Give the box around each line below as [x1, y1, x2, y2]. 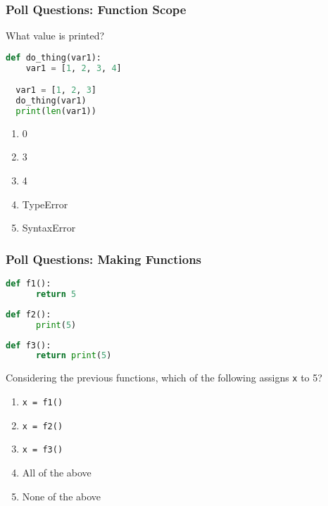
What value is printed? [6, 28, 105, 43]
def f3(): [6, 340, 51, 350]
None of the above [22, 488, 101, 503]
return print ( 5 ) [35, 350, 112, 361]
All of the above [22, 464, 92, 479]
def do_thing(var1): [6, 52, 102, 63]
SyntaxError [22, 220, 76, 235]
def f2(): [6, 309, 51, 320]
